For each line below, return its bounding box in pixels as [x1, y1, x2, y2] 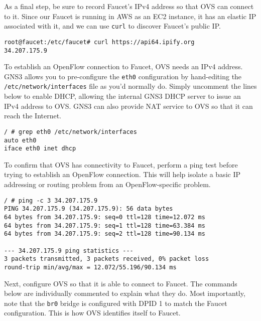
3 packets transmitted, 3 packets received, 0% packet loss [4, 255, 209, 263]
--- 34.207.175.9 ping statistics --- [4, 247, 134, 254]
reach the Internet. [4, 110, 62, 121]
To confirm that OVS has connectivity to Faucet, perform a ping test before [4, 159, 238, 170]
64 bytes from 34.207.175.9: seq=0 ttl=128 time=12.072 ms [4, 213, 205, 221]
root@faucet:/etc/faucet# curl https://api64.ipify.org [4, 38, 195, 46]
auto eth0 [4, 136, 37, 144]
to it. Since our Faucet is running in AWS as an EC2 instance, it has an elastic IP [4, 11, 256, 21]
